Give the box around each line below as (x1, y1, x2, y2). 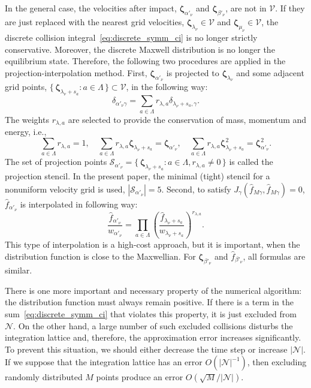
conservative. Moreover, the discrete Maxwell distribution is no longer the (5, 43, 275, 55)
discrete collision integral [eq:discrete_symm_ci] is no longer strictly (5, 31, 258, 43)
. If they (275, 2, 305, 14)
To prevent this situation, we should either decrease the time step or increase (5, 342, 288, 355)
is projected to (166, 66, 219, 79)
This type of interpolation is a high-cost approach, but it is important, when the (5, 238, 300, 251)
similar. (5, 264, 32, 276)
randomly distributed (5, 371, 83, 383)
